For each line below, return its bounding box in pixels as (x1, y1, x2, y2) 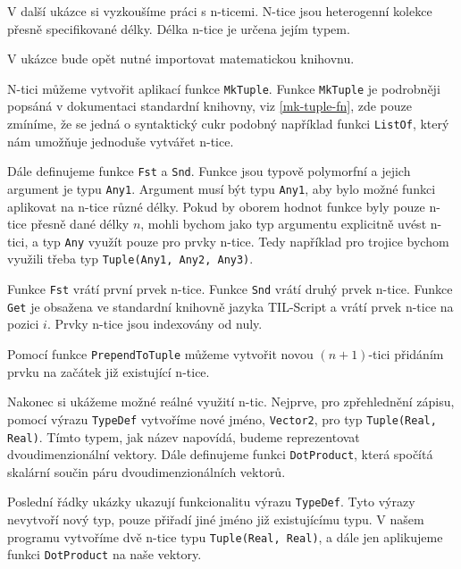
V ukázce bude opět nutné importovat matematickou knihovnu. (7, 49, 355, 68)
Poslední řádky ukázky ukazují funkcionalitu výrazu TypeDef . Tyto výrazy (7, 492, 415, 511)
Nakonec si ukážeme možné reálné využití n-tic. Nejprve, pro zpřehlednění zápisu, (7, 392, 455, 411)
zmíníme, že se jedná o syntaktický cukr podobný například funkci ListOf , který (7, 114, 449, 133)
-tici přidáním (368, 345, 444, 363)
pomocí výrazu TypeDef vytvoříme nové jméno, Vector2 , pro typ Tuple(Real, (7, 409, 437, 428)
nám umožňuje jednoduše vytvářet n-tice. (7, 131, 234, 150)
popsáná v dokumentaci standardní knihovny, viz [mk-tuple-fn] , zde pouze (7, 96, 412, 115)
